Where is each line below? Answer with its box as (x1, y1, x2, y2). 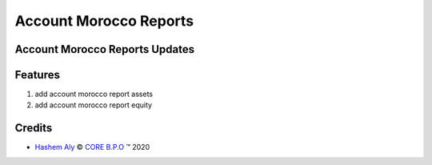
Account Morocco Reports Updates (14, 42, 195, 56)
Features (14, 68, 60, 82)
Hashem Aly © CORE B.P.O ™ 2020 (34, 143, 150, 152)
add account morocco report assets (34, 89, 154, 99)
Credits (14, 121, 53, 135)
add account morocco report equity (34, 100, 152, 110)
